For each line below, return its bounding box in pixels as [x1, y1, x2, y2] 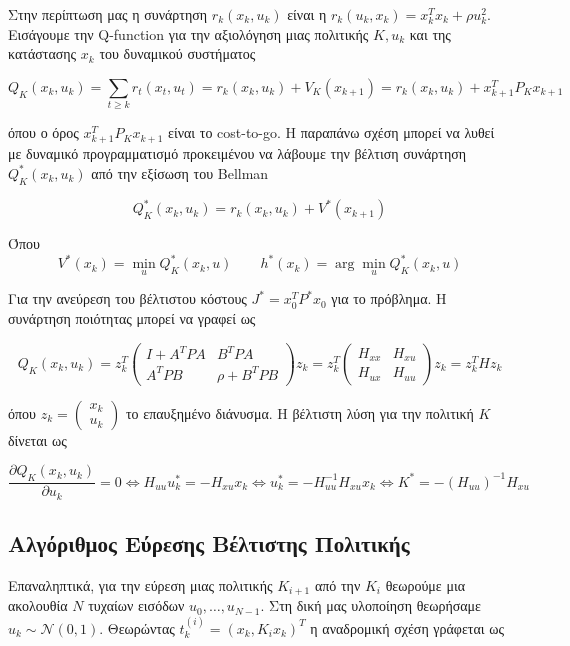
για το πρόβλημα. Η [331, 288, 447, 309]
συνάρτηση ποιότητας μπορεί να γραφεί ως [8, 308, 256, 329]
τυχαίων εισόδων [88, 595, 185, 616]
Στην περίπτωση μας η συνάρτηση [8, 4, 208, 24]
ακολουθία [8, 595, 68, 616]
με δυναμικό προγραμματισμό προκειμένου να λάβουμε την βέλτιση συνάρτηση [8, 143, 467, 164]
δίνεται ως [8, 429, 67, 450]
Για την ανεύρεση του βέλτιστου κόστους [8, 288, 247, 309]
